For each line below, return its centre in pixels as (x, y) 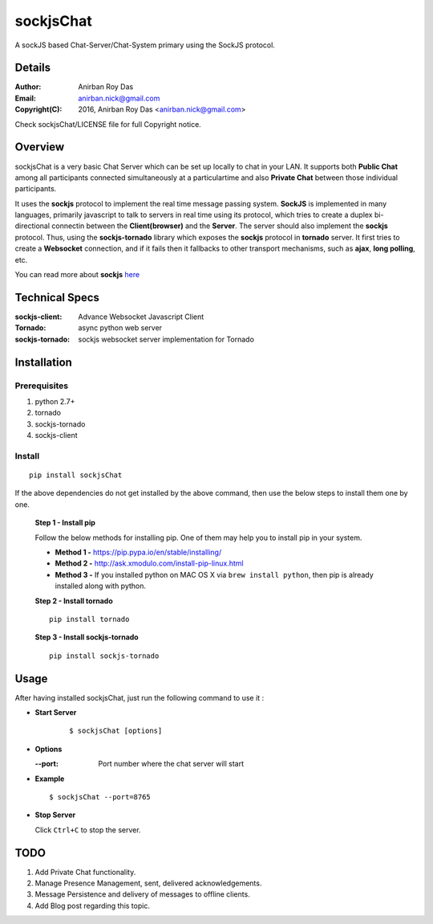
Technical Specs (57, 297)
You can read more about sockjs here (77, 275)
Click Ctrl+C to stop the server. (88, 830)
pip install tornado (89, 619)
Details (33, 68)
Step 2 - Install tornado (74, 601)
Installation (43, 362)
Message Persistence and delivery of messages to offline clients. (142, 894)
